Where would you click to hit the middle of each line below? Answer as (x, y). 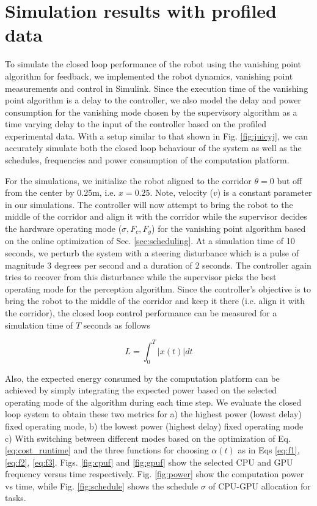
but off (290, 180)
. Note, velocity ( (181, 192)
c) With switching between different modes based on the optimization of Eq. (148, 438)
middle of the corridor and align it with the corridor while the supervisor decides (156, 216)
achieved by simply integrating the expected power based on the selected (141, 390)
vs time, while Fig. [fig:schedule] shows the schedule (101, 486)
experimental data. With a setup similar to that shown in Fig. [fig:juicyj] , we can (156, 136)
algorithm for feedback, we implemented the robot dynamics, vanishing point (149, 76)
